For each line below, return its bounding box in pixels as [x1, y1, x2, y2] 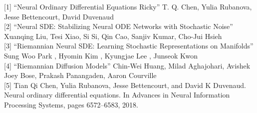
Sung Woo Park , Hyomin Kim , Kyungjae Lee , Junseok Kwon [4, 50, 198, 60]
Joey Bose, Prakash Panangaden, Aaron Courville [4, 70, 157, 80]
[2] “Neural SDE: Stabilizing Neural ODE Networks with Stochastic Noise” [4, 21, 233, 31]
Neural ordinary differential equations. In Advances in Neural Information [4, 89, 230, 100]
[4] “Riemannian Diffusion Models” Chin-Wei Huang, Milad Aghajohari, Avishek [4, 60, 251, 70]
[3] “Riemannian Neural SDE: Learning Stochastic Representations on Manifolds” [4, 40, 254, 51]
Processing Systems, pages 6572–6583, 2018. [4, 99, 138, 109]
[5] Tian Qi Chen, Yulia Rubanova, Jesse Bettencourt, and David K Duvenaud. [4, 79, 246, 90]
